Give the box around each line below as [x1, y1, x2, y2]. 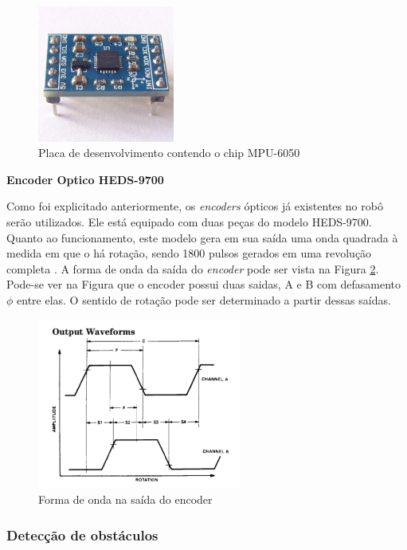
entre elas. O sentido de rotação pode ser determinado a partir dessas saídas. [17, 291, 391, 308]
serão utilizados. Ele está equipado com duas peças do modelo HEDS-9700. [6, 213, 372, 230]
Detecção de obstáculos [6, 524, 158, 544]
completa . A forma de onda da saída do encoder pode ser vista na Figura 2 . [6, 260, 379, 277]
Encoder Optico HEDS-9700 [6, 171, 164, 187]
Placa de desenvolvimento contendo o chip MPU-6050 [38, 144, 300, 161]
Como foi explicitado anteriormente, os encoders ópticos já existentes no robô [6, 198, 383, 214]
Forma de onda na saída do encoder [38, 491, 213, 508]
